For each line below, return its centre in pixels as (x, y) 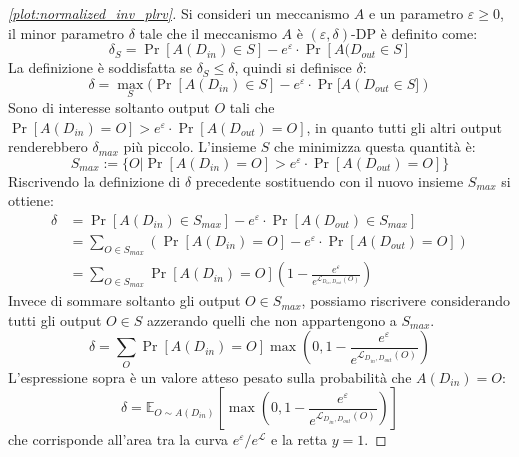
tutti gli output (55, 319)
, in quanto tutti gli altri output (404, 126)
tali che (252, 107)
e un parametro (416, 13)
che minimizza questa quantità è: (375, 146)
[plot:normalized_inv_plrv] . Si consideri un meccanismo (179, 13)
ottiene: (31, 200)
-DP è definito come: (414, 32)
